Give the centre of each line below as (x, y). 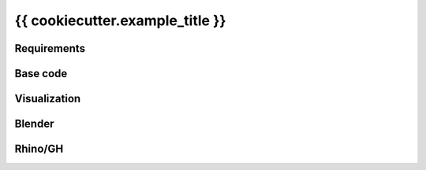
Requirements (50, 48)
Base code (41, 74)
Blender (34, 124)
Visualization (48, 99)
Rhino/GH (39, 149)
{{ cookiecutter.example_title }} (120, 20)
